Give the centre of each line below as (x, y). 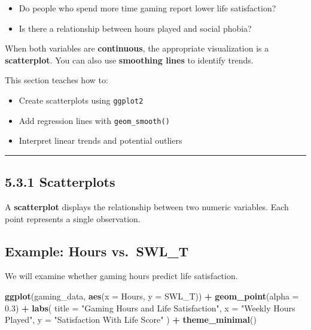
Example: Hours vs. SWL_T (97, 251)
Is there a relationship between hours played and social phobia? (135, 28)
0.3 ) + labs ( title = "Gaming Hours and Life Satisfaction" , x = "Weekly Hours (150, 308)
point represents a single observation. (73, 218)
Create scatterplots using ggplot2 (81, 100)
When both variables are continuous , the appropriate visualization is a (137, 48)
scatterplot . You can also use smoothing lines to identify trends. (129, 60)
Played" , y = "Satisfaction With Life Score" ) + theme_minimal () (131, 320)
